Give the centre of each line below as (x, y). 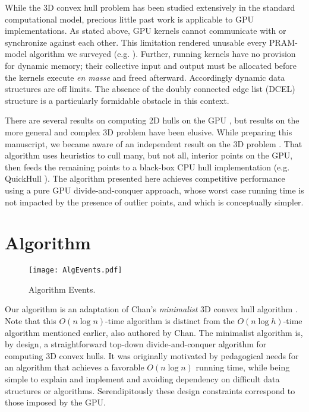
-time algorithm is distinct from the (170, 321)
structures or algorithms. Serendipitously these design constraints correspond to (150, 390)
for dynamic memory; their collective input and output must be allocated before (151, 65)
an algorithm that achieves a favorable (75, 367)
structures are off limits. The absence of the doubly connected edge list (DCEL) (150, 89)
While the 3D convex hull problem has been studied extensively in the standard (150, 7)
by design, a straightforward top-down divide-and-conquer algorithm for (136, 344)
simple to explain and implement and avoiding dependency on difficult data (142, 379)
